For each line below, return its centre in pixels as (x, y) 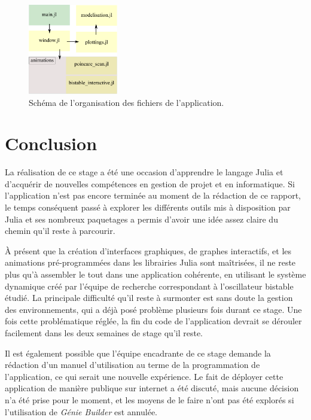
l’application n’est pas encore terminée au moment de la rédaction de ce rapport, (153, 195)
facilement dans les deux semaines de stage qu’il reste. (104, 332)
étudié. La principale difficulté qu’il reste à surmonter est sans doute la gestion (149, 298)
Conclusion (51, 143)
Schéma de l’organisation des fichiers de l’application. (126, 102)
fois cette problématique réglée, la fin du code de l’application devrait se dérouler (153, 321)
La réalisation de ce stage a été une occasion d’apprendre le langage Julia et (144, 172)
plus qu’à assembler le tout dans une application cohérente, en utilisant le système (155, 274)
